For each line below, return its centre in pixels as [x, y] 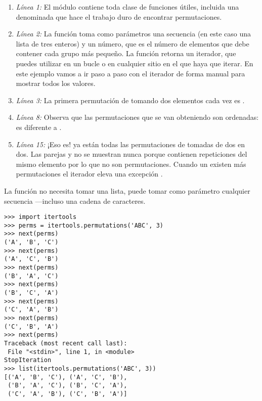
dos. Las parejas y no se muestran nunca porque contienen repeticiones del [132, 154]
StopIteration [28, 360]
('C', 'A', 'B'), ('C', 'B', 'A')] [68, 394]
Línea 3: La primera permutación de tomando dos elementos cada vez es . [130, 100]
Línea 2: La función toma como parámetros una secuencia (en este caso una [134, 34]
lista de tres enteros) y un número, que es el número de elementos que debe [133, 43]
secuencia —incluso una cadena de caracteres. [75, 201]
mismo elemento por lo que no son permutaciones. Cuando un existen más [131, 164]
